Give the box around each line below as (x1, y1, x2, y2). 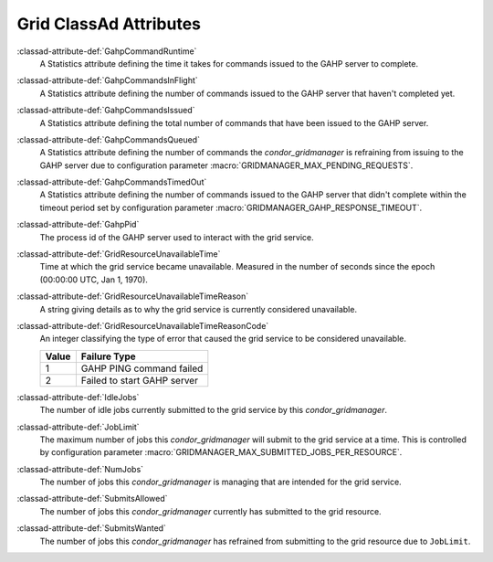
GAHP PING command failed (80, 362, 204, 375)
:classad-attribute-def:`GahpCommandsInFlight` (16, 75, 198, 86)
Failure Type (80, 350, 136, 363)
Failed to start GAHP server (80, 374, 198, 387)
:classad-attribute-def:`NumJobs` (16, 463, 144, 474)
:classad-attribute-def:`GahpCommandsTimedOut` (16, 176, 207, 187)
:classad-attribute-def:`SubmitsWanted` (16, 523, 166, 534)
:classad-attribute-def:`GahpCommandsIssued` (16, 105, 195, 116)
